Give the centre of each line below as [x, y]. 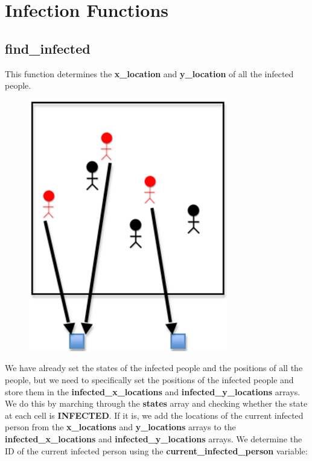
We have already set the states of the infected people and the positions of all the [154, 368]
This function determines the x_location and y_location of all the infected [149, 73]
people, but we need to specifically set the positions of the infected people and [149, 379]
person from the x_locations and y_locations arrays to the [120, 427]
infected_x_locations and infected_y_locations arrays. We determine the [154, 438]
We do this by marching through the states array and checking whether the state [156, 403]
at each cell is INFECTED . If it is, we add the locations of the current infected [154, 415]
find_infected [48, 48]
